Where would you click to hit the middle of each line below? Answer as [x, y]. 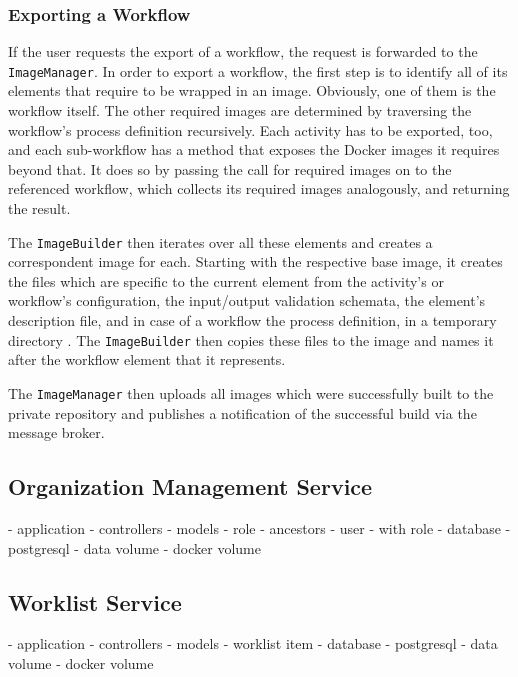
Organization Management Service [190, 486]
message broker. [56, 432]
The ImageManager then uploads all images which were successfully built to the [251, 392]
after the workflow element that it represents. [147, 359]
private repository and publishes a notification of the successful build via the [242, 412]
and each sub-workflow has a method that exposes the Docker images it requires [254, 149]
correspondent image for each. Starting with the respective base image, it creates [255, 261]
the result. [39, 208]
